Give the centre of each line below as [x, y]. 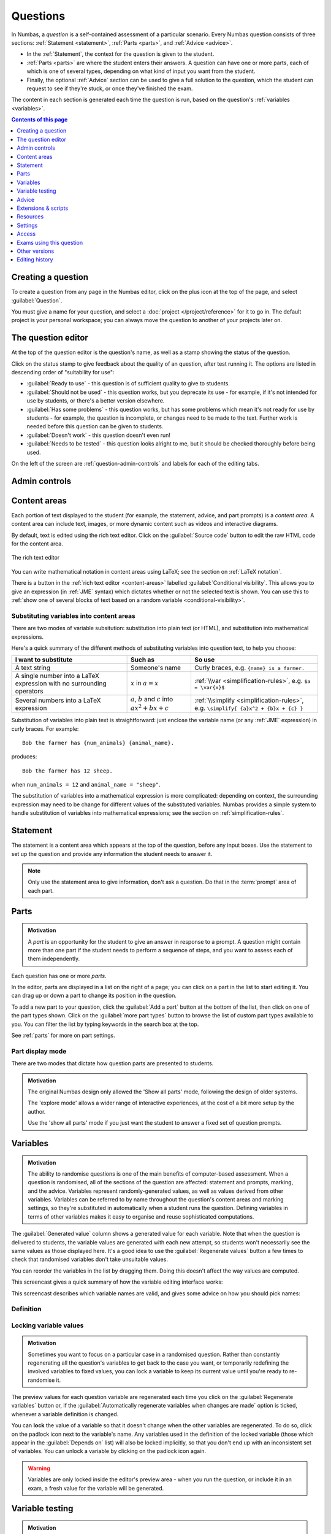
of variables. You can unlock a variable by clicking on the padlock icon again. [109, 1451]
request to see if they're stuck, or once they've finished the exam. [110, 88]
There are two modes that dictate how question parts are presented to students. [112, 1063]
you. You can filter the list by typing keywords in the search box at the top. [105, 1024]
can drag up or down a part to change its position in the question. [94, 996]
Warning [39, 1468]
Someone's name [156, 668]
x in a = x [145, 683]
